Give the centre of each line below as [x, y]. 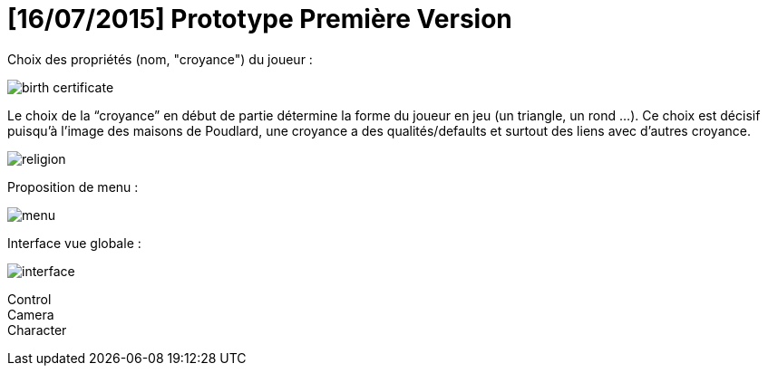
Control [29, 299]
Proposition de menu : [73, 186]
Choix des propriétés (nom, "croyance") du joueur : [160, 59]
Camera [31, 314]
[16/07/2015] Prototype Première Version [260, 19]
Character [37, 330]
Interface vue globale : [74, 243]
